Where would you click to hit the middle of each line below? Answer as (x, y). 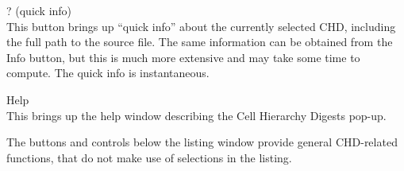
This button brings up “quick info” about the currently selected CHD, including (201, 26)
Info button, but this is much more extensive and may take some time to (183, 57)
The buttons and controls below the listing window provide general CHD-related (202, 142)
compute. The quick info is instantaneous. (108, 73)
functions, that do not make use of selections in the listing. (149, 157)
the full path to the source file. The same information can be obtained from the (200, 42)
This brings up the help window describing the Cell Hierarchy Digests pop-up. (196, 115)
